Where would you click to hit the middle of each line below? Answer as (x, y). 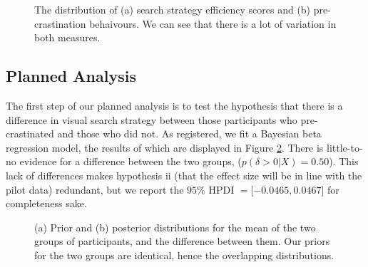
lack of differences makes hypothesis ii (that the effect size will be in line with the (184, 175)
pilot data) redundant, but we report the (95, 189)
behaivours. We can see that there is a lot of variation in (213, 23)
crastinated (30, 133)
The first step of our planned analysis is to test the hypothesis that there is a (174, 105)
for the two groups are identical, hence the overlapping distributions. (184, 255)
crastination (60, 23)
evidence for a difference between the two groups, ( (131, 161)
